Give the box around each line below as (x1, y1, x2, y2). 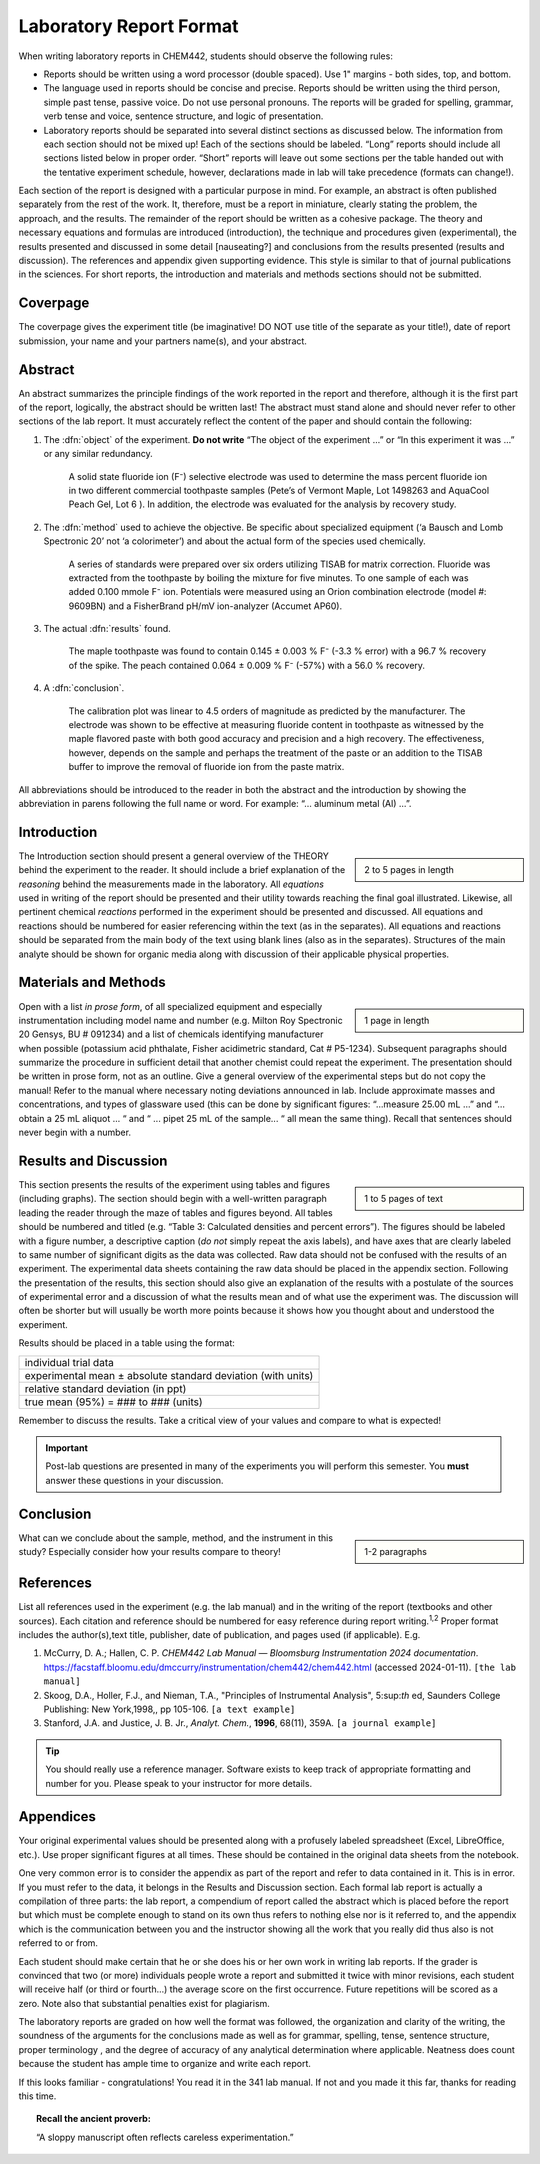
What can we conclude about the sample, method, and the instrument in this (18, 1531, 334, 1544)
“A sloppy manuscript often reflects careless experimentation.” (36, 2131, 294, 2143)
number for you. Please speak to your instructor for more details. (45, 1777, 313, 1789)
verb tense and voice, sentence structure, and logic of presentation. (43, 110, 324, 122)
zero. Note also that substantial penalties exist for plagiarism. (18, 1997, 270, 2009)
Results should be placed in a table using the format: (18, 1337, 235, 1349)
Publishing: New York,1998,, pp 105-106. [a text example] (43, 1703, 296, 1715)
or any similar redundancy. (43, 448, 154, 460)
